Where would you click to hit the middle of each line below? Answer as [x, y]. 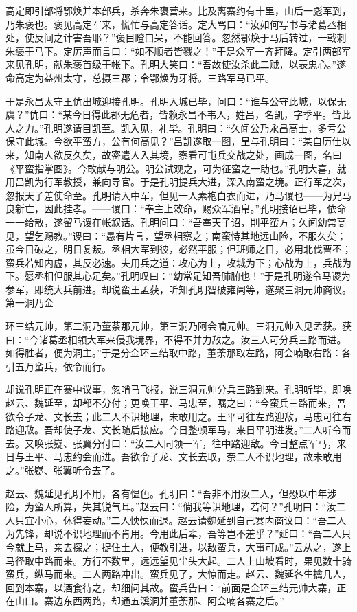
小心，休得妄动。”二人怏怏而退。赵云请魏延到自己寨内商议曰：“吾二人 [190, 520]
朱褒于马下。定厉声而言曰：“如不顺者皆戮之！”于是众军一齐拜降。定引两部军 [178, 50]
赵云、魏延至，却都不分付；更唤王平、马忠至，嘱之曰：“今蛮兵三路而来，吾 [176, 403]
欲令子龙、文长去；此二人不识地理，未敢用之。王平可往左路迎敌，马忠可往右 [178, 416]
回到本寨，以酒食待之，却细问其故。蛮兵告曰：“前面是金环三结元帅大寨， [171, 587]
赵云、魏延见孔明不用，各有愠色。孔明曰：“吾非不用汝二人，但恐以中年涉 [171, 493]
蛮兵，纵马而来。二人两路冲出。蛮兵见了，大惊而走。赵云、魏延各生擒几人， [178, 574]
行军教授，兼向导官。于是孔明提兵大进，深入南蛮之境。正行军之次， [197, 182]
